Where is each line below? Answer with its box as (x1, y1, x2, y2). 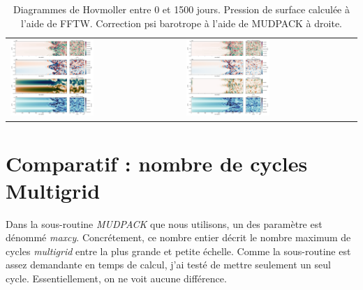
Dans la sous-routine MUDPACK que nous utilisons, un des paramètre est (6, 216, 323, 231)
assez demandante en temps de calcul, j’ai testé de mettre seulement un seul (6, 257, 331, 272)
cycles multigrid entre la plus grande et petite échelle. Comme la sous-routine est (6, 243, 351, 258)
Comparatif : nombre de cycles (6, 148, 308, 177)
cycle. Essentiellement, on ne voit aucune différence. (6, 271, 227, 286)
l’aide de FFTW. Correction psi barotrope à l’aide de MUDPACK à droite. (21, 15, 342, 30)
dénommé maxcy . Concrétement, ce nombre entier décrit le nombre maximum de (6, 230, 351, 245)
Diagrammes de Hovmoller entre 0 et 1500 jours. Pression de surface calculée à (13, 2, 350, 16)
